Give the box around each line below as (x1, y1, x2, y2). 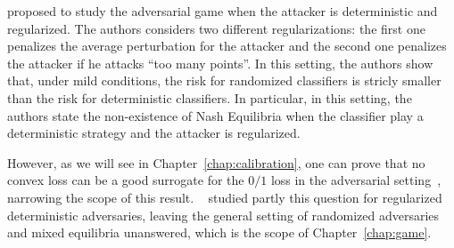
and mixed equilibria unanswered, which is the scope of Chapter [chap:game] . (7, 223, 432, 242)
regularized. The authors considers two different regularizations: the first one (7, 19, 425, 37)
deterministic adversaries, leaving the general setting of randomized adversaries (7, 205, 440, 224)
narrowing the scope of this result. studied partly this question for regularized (7, 188, 442, 206)
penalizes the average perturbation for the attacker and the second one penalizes (7, 36, 447, 55)
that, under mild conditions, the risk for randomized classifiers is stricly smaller (7, 71, 442, 90)
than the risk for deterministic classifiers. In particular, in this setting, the (7, 88, 412, 107)
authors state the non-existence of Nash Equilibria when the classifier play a (7, 106, 424, 124)
